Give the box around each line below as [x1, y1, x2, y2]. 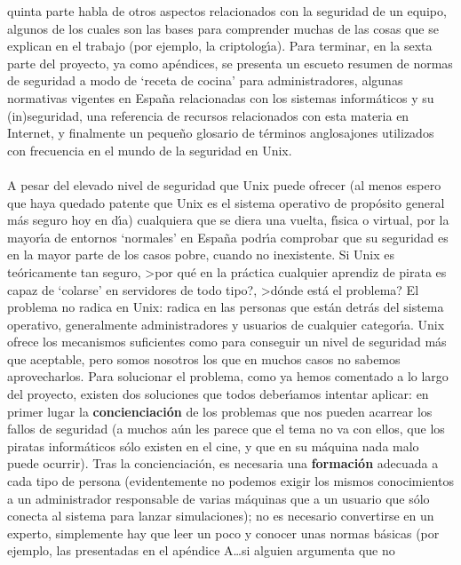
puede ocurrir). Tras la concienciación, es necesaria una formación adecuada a [7, 454, 439, 473]
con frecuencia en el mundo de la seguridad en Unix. [7, 140, 292, 159]
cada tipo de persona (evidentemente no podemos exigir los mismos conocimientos [7, 472, 454, 490]
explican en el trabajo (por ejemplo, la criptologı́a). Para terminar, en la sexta [7, 36, 433, 55]
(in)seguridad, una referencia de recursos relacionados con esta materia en [7, 106, 409, 124]
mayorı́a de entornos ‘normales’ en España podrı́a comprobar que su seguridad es [7, 227, 449, 246]
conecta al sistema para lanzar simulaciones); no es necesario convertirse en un [7, 506, 434, 525]
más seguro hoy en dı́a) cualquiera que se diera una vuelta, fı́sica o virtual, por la [7, 211, 449, 229]
